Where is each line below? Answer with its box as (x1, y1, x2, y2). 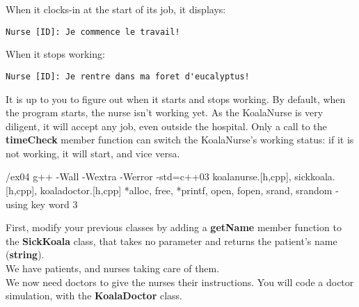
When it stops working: (6, 47, 105, 61)
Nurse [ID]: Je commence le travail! (6, 26, 180, 37)
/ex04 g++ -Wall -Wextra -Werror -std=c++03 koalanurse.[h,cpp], (6, 169, 292, 184)
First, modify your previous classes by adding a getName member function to (6, 220, 342, 235)
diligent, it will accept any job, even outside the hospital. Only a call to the (6, 118, 327, 133)
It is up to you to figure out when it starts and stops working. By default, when (6, 91, 346, 106)
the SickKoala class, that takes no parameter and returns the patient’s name (6, 233, 337, 248)
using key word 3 (6, 196, 78, 211)
